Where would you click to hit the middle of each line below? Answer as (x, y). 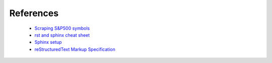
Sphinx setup (48, 42)
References (34, 13)
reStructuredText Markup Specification (75, 49)
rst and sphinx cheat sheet (62, 35)
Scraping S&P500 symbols (62, 28)
